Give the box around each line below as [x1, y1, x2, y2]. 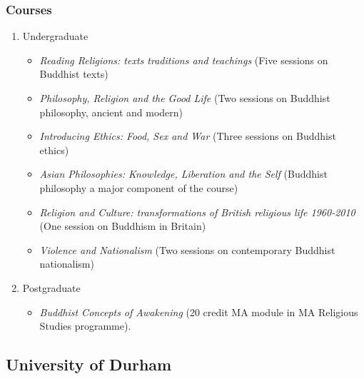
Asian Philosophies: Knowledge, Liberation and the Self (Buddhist [39, 166, 328, 181]
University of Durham [6, 353, 172, 375]
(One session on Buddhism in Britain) [39, 218, 206, 233]
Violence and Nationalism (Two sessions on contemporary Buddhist [39, 242, 335, 257]
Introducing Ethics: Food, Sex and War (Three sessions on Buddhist [39, 128, 336, 143]
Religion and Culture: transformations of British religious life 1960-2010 [39, 204, 355, 219]
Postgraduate [22, 280, 81, 295]
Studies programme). [39, 318, 131, 333]
